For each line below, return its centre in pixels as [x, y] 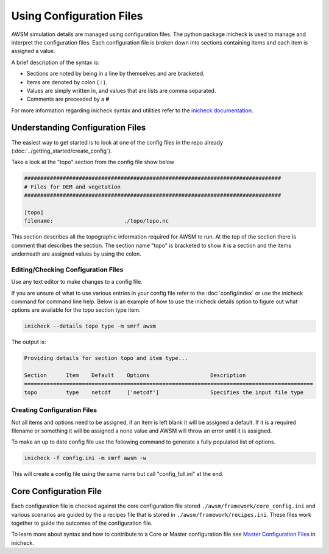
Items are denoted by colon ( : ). [67, 82]
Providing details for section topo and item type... [106, 358]
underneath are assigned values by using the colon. [76, 254]
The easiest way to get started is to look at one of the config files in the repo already [117, 142]
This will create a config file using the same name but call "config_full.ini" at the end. [117, 474]
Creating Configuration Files [54, 410]
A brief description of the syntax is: [55, 62]
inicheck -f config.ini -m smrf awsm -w [85, 458]
